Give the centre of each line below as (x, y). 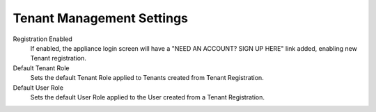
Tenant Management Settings (100, 18)
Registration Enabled (42, 39)
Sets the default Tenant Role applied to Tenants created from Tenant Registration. (147, 78)
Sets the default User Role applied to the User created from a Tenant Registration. (147, 97)
